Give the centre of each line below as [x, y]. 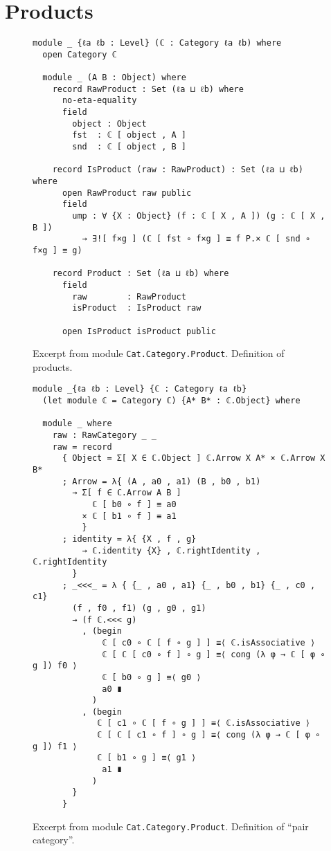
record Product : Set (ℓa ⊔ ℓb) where [141, 274]
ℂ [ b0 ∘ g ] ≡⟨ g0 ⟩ [152, 677]
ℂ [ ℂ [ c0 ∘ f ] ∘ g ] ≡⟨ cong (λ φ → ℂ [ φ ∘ [214, 654]
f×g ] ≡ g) [57, 250]
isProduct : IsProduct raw [137, 308]
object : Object [109, 123]
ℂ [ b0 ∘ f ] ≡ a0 [134, 504]
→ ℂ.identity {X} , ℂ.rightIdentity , [171, 550]
